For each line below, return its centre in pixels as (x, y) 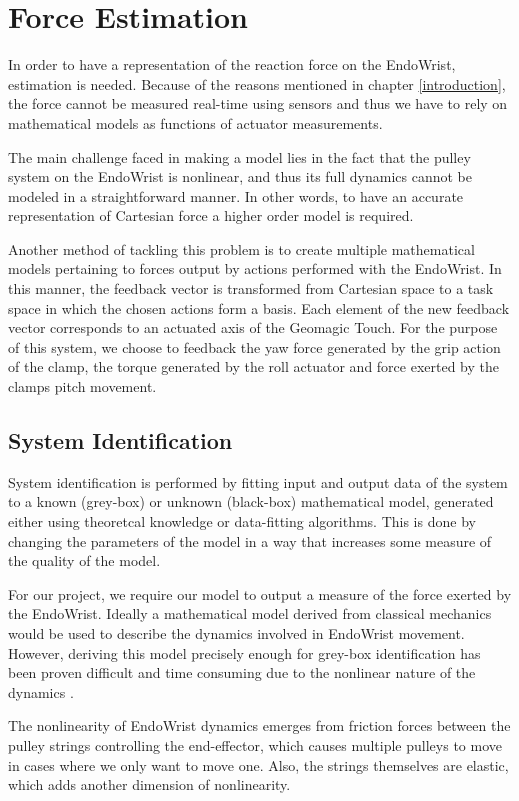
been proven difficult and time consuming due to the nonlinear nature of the (242, 672)
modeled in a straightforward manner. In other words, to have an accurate (236, 195)
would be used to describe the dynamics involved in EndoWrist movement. (236, 632)
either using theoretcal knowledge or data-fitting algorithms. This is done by (242, 521)
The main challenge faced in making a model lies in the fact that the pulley (239, 156)
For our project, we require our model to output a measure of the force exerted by (260, 593)
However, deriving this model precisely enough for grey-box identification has (244, 652)
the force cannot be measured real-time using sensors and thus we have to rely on (258, 103)
